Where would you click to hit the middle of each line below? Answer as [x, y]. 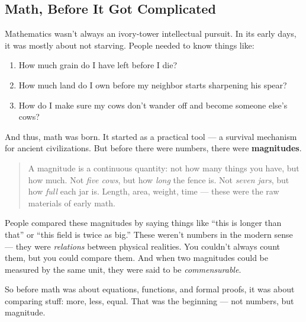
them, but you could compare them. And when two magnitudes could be [137, 258]
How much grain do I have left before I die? [98, 65]
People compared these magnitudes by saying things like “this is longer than [143, 223]
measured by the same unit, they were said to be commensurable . [123, 269]
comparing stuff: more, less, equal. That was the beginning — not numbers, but [149, 300]
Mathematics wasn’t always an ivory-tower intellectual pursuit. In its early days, [151, 34]
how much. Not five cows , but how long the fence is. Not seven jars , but [159, 179]
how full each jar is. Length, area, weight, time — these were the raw [154, 191]
